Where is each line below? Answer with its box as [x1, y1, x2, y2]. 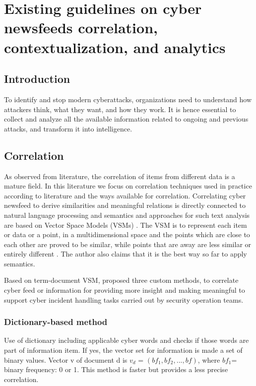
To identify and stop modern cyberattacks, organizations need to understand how [4, 94, 252, 104]
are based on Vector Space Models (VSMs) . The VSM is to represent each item [4, 219, 247, 230]
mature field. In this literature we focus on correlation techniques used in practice [4, 181, 252, 191]
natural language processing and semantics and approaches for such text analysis [4, 209, 250, 220]
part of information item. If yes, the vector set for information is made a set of [4, 345, 243, 355]
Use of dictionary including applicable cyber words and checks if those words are [4, 335, 249, 345]
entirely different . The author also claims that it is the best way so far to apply [4, 249, 247, 259]
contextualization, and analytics [4, 37, 226, 57]
